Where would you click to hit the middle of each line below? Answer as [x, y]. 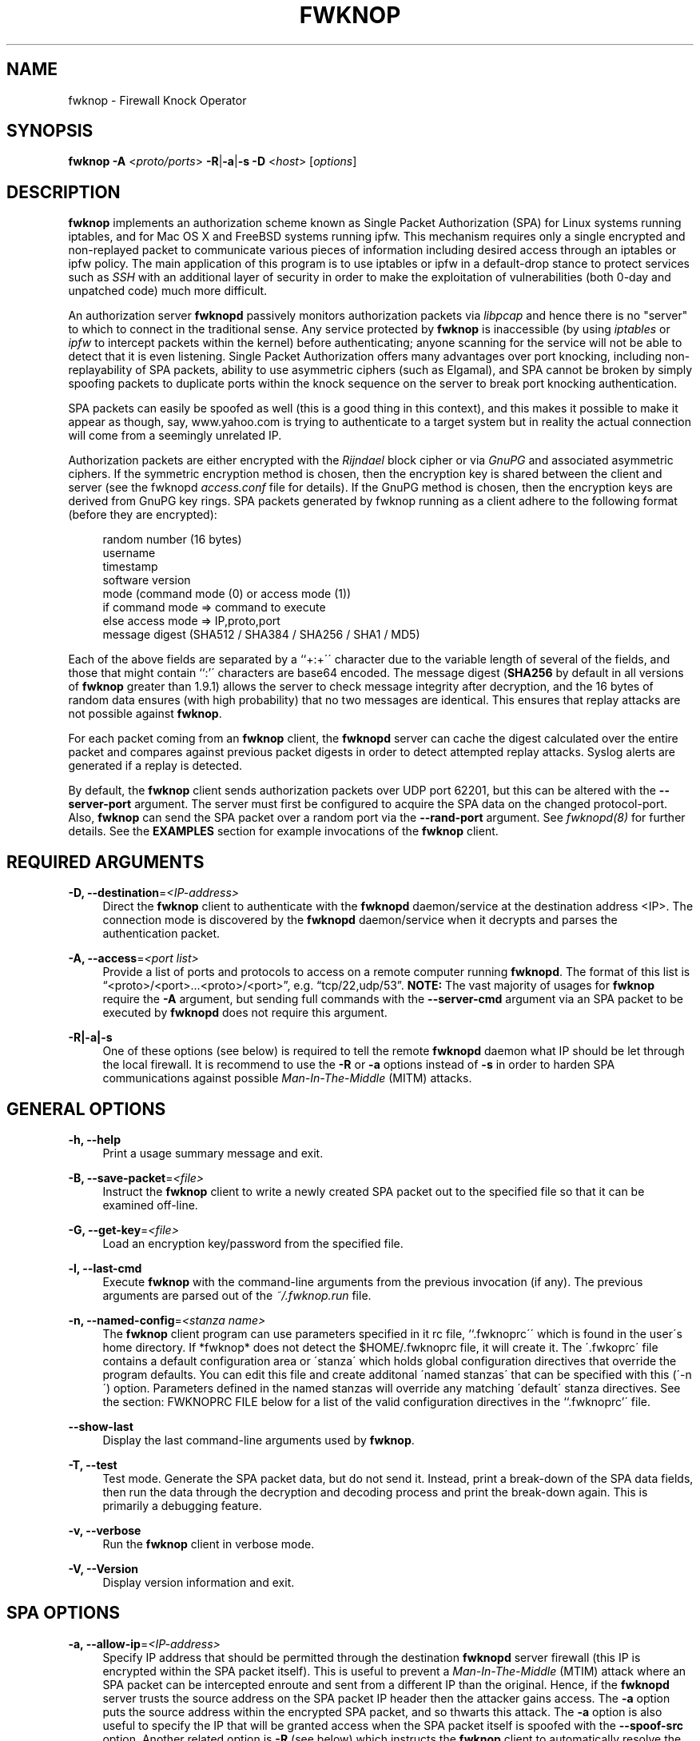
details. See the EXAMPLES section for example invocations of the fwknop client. [283, 831]
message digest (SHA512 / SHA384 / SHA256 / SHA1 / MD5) [261, 635]
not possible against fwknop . [145, 714]
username [129, 553]
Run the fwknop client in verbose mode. [209, 1544]
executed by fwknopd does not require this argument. [245, 1013]
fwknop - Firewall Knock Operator [157, 100]
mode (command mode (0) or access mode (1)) [227, 594]
